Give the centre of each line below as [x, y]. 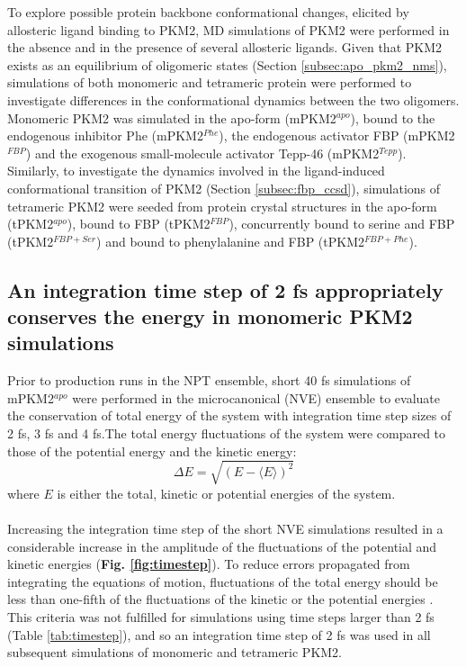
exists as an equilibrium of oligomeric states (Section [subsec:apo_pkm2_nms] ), [227, 64]
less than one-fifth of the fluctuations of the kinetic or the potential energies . [220, 599]
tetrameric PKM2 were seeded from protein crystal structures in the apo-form [222, 206]
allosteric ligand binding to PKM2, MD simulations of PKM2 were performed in [229, 29]
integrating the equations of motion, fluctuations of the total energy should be [223, 581]
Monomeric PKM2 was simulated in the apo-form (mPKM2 [172, 117]
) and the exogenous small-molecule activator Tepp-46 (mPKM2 [202, 153]
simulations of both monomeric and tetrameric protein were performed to [210, 82]
